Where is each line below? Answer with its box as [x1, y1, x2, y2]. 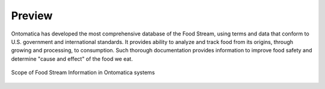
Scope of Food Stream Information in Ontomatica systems [11, 69, 155, 76]
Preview [11, 9, 53, 22]
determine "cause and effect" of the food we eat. [11, 55, 133, 63]
